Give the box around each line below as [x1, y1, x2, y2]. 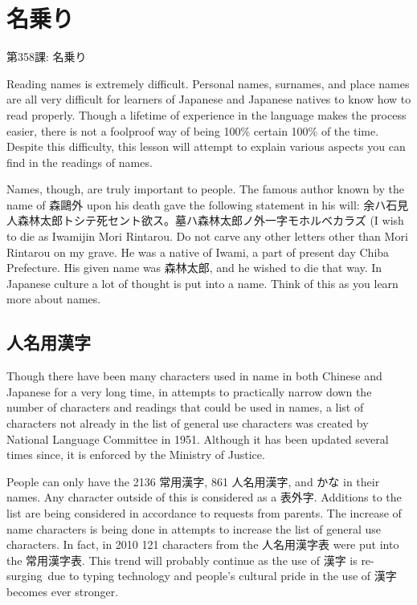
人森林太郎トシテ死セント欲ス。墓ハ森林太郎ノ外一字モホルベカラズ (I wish [6, 212, 404, 229]
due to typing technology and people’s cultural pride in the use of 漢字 [47, 567, 397, 584]
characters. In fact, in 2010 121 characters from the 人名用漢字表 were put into [6, 536, 399, 553]
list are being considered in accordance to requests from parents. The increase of [6, 504, 402, 521]
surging [6, 567, 43, 584]
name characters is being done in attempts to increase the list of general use [6, 520, 382, 537]
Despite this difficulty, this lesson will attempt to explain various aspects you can [6, 138, 406, 155]
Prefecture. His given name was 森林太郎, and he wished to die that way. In [6, 259, 382, 276]
